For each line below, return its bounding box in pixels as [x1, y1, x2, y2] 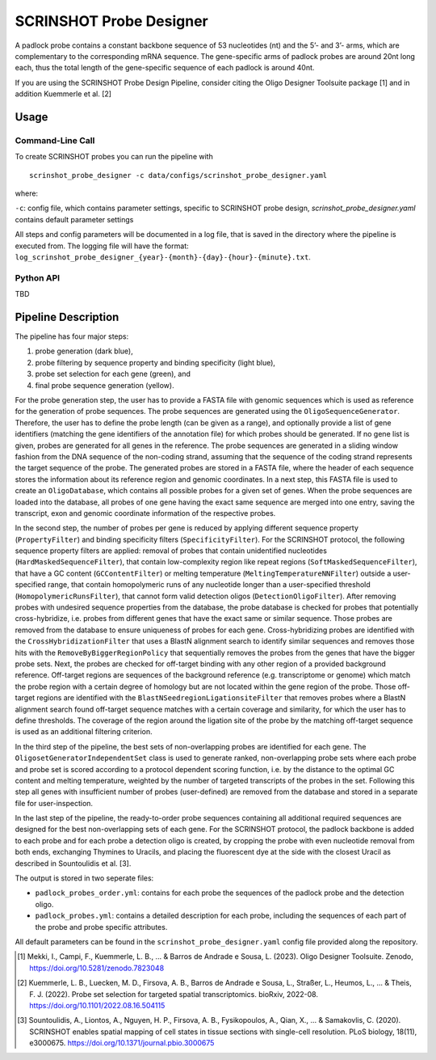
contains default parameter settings [15, 214, 134, 224]
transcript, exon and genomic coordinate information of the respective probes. [15, 508, 276, 517]
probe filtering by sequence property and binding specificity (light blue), [35, 357, 276, 367]
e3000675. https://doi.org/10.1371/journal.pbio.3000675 [29, 1038, 215, 1048]
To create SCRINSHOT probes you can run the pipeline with [15, 152, 213, 162]
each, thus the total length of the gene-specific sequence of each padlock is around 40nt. [15, 63, 315, 73]
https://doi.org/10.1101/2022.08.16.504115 [29, 1000, 166, 1010]
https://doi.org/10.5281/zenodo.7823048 [29, 963, 165, 973]
